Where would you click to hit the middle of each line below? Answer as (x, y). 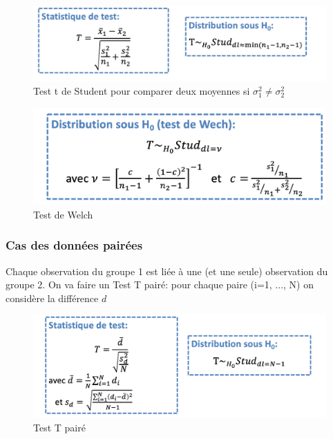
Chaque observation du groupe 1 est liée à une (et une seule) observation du (167, 271)
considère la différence (52, 298)
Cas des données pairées (74, 245)
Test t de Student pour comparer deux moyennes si (142, 90)
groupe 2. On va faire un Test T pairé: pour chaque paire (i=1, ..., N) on (160, 284)
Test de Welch (63, 214)
